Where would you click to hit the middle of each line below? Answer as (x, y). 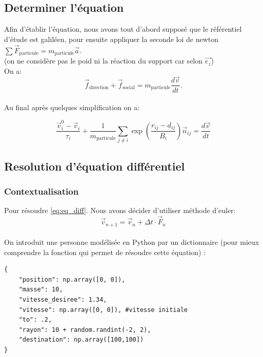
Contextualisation (42, 191)
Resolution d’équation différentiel (95, 166)
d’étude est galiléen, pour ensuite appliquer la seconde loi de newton (111, 39)
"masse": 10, (41, 290)
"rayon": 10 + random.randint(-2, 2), (85, 330)
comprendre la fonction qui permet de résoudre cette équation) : (105, 252)
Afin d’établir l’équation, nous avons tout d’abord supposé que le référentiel (123, 29)
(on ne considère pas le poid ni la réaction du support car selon (104, 61)
